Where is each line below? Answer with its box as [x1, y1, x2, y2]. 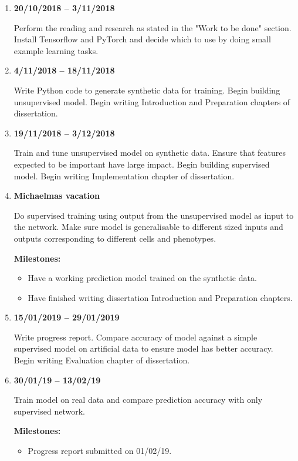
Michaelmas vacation [13, 189, 100, 202]
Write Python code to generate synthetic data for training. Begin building [13, 83, 280, 96]
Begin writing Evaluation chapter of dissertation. [13, 354, 190, 366]
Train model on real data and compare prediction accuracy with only [13, 393, 263, 406]
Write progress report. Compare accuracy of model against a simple [13, 330, 258, 343]
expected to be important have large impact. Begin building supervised [13, 158, 270, 170]
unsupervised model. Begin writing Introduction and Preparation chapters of [13, 95, 290, 108]
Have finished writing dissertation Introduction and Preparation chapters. [28, 291, 293, 303]
